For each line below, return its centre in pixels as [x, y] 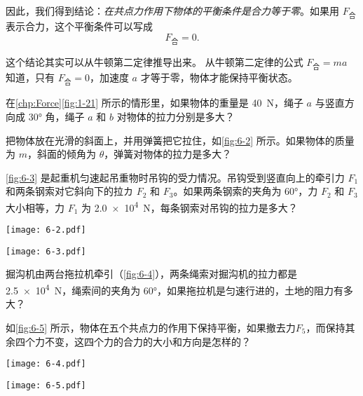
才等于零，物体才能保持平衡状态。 [219, 77]
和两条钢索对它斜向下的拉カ [69, 191]
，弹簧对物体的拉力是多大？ [168, 154]
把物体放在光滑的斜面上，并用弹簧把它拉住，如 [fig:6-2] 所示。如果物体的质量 [180, 140]
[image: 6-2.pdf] [46, 230]
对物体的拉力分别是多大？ [176, 116]
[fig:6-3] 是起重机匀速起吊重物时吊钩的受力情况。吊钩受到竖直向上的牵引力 [175, 177]
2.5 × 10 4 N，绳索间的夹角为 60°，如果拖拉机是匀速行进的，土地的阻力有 [175, 289]
